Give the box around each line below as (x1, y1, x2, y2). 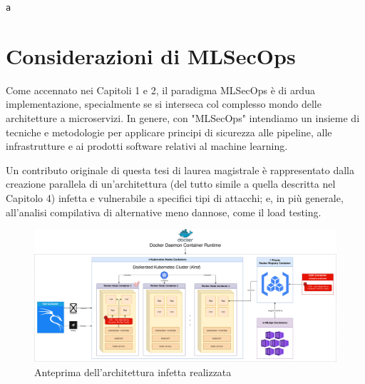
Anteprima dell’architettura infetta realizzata (34, 364, 232, 379)
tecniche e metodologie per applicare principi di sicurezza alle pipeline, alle (6, 124, 332, 139)
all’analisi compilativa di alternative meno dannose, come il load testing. (6, 204, 322, 219)
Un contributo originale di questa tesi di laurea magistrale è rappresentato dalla (6, 162, 355, 177)
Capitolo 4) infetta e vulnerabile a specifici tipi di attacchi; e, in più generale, (6, 190, 344, 205)
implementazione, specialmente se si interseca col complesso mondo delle (6, 96, 322, 111)
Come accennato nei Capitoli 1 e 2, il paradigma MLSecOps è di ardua (6, 82, 315, 97)
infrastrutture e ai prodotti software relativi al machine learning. (6, 138, 288, 153)
